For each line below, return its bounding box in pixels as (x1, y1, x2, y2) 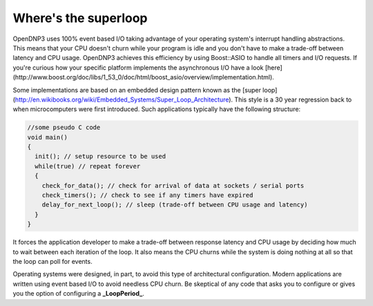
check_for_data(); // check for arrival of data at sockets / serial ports (41, 182, 305, 189)
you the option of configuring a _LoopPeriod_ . (12, 289, 144, 298)
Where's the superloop (12, 10, 148, 26)
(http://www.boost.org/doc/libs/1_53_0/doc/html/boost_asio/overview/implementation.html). (12, 73, 274, 82)
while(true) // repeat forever (35, 162, 141, 170)
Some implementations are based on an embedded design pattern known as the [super (12, 86, 262, 94)
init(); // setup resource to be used (35, 153, 166, 160)
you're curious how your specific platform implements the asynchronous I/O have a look (12, 63, 264, 72)
